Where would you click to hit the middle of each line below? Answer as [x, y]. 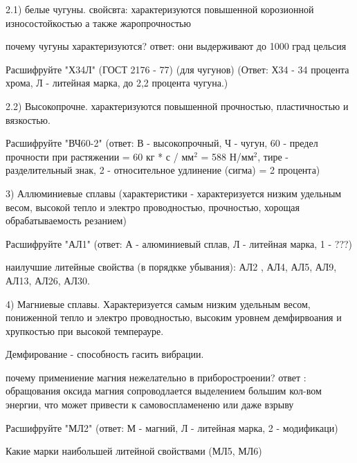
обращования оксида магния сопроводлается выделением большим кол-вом [164, 391]
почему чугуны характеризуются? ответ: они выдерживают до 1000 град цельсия [176, 46]
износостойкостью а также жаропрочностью [98, 22]
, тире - [273, 156]
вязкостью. [28, 119]
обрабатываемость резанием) [66, 220]
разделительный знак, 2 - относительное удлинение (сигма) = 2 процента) [163, 170]
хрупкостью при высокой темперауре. [85, 330]
